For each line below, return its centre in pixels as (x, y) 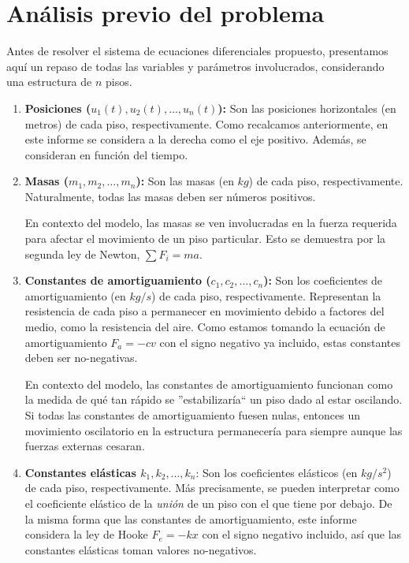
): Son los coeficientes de (323, 280)
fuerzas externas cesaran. (85, 446)
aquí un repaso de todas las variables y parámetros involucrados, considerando (195, 66)
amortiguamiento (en (75, 295)
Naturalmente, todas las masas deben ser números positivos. (170, 196)
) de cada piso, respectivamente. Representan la (266, 295)
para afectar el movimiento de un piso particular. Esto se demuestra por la (205, 239)
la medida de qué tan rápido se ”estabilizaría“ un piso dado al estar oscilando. (214, 399)
